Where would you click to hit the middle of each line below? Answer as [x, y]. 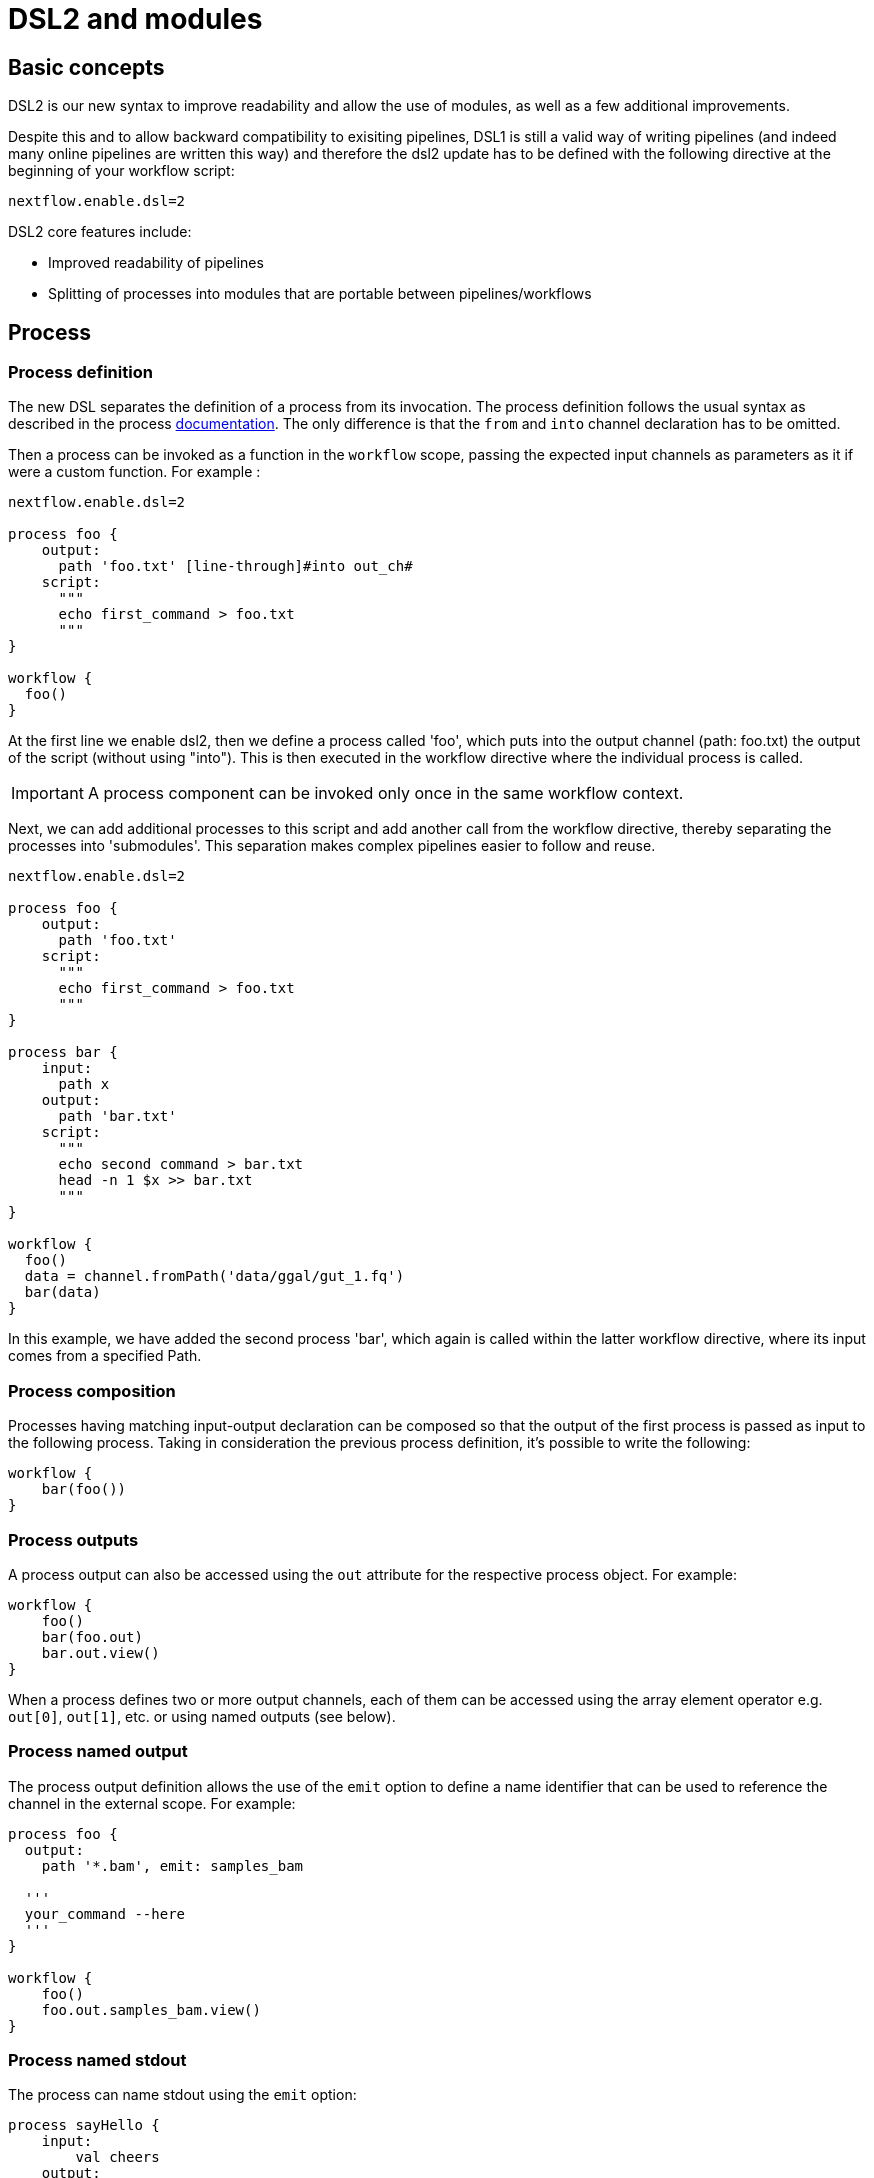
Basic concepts [86, 67]
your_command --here [105, 1913]
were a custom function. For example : [134, 472]
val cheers [117, 2157]
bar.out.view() [100, 1652]
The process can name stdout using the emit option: [182, 2095]
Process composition [92, 1390]
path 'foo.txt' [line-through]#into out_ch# [235, 566]
